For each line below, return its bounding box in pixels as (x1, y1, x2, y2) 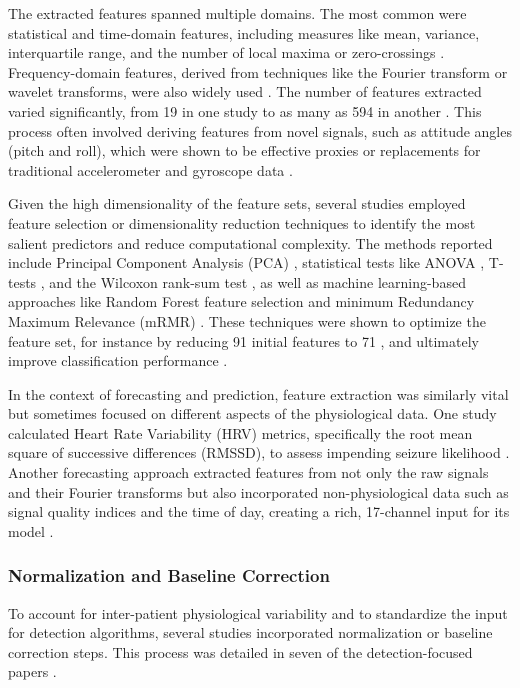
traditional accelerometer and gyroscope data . (8, 159, 293, 180)
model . (8, 520, 54, 541)
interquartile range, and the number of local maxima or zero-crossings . (8, 42, 445, 63)
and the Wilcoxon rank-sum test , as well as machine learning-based (49, 271, 466, 292)
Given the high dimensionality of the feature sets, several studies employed (8, 193, 466, 214)
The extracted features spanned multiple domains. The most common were (8, 3, 467, 23)
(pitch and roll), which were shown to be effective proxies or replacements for (8, 140, 481, 161)
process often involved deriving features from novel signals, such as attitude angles (8, 120, 512, 141)
